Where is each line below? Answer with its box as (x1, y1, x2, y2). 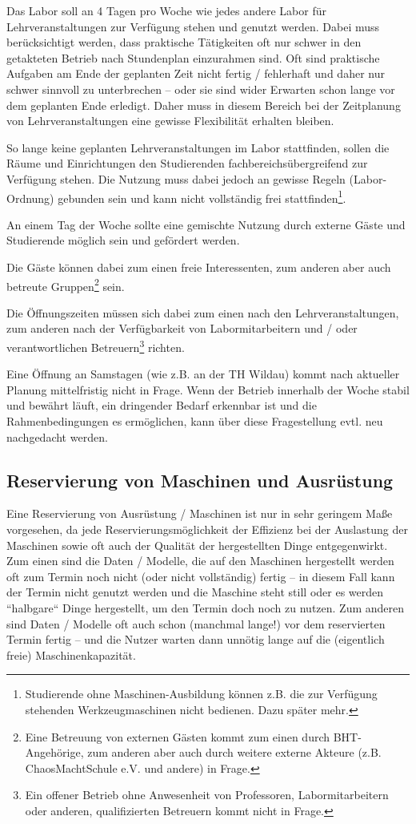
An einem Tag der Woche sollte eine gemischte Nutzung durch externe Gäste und (6, 216, 406, 232)
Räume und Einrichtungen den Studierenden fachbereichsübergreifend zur (6, 155, 368, 172)
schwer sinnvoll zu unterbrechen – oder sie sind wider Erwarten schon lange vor (6, 80, 395, 97)
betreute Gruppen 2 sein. (6, 275, 125, 294)
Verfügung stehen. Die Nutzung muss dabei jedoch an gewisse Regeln (6, 170, 346, 187)
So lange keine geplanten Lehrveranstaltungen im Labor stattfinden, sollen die (6, 139, 390, 156)
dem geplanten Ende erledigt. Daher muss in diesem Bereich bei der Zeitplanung (6, 96, 401, 113)
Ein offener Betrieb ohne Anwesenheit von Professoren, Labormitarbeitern (25, 786, 389, 803)
